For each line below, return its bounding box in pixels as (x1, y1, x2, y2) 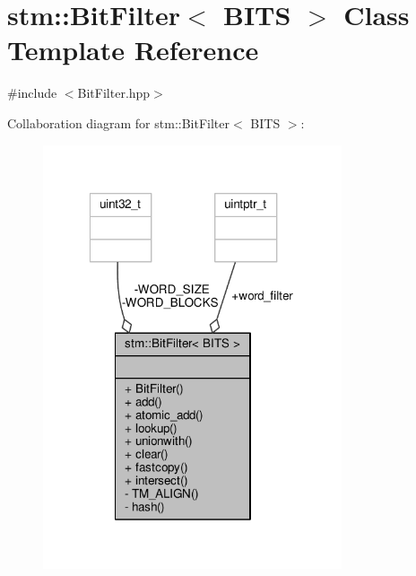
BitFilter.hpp (77, 83, 151, 102)
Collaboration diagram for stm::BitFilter (7, 113, 230, 132)
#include (7, 83, 57, 102)
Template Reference (7, 31, 259, 68)
